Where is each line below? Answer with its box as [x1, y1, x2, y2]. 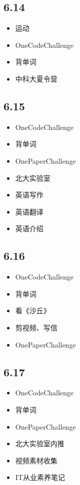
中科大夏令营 [15, 73, 57, 84]
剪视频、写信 [15, 322, 57, 332]
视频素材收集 [15, 455, 57, 465]
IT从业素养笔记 [15, 472, 65, 482]
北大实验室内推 [15, 438, 64, 449]
